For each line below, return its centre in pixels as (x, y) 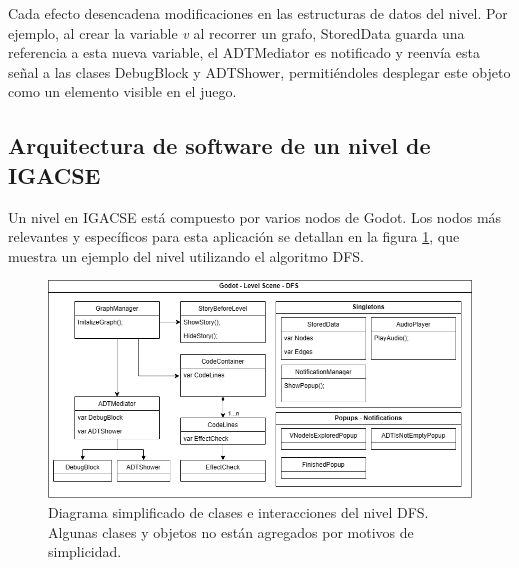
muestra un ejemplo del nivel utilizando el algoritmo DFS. (186, 255)
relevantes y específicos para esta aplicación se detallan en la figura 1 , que (234, 236)
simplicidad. (85, 551)
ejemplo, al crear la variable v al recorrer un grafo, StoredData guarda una (236, 32)
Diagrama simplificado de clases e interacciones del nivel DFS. (238, 512)
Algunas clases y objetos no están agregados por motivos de (231, 531)
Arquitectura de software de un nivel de (219, 145)
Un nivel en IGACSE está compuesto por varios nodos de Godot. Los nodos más (255, 216)
